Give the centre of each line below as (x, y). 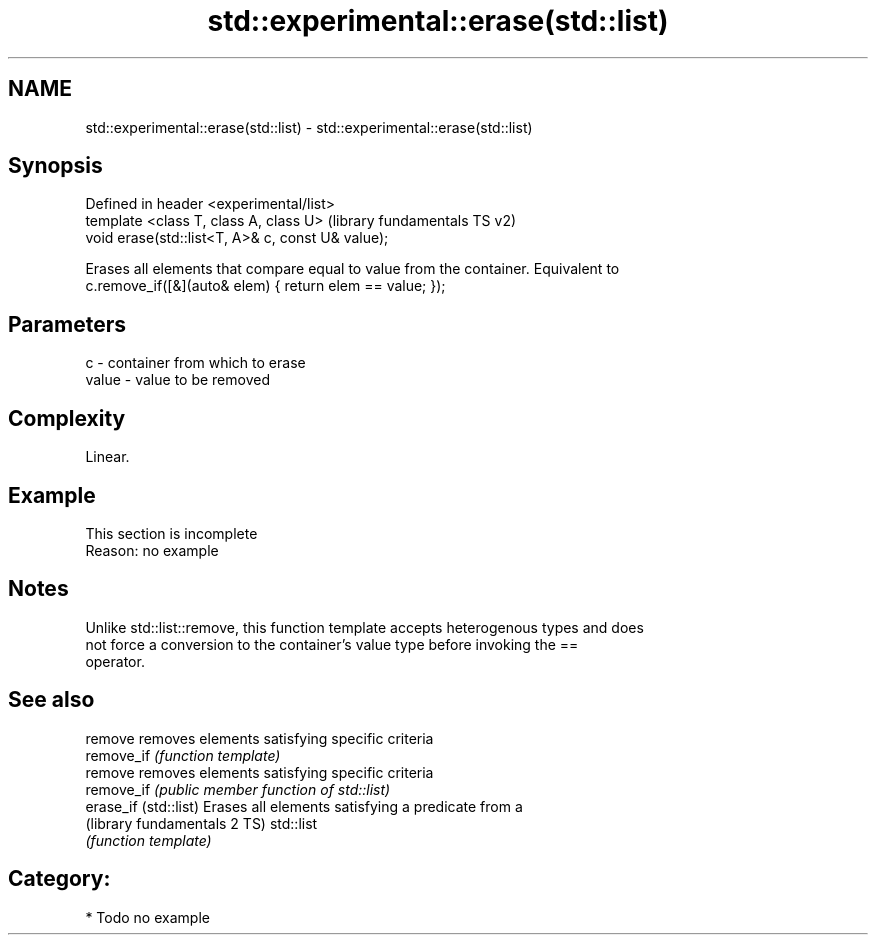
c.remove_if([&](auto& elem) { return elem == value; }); (265, 286)
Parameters (67, 324)
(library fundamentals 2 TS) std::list (201, 823)
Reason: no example (152, 550)
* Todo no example (147, 917)
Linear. (107, 457)
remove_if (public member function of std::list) (238, 789)
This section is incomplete (171, 533)
